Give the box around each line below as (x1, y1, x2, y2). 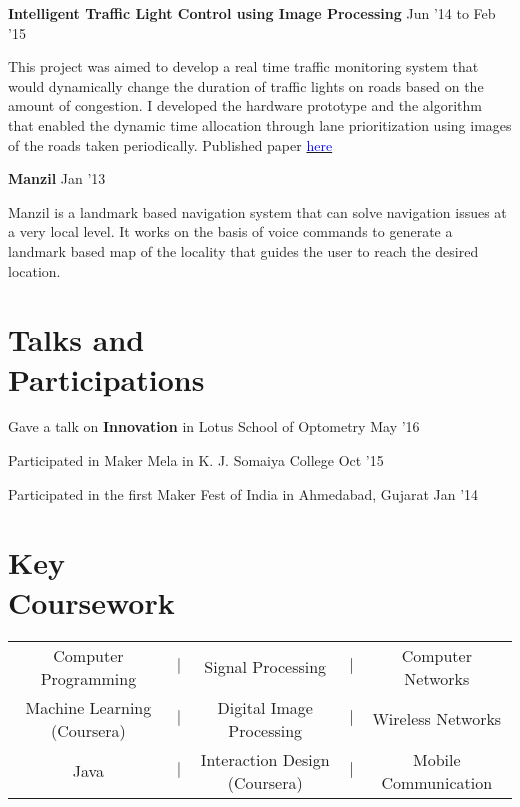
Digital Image (217, 695, 313, 719)
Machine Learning (25, 695, 152, 719)
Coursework (8, 581, 175, 622)
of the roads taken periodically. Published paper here (8, 134, 333, 155)
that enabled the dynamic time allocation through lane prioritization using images (8, 114, 512, 135)
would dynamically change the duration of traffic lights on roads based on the (8, 75, 484, 96)
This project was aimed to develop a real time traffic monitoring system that (8, 56, 479, 77)
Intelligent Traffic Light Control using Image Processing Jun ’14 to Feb (8, 3, 496, 23)
